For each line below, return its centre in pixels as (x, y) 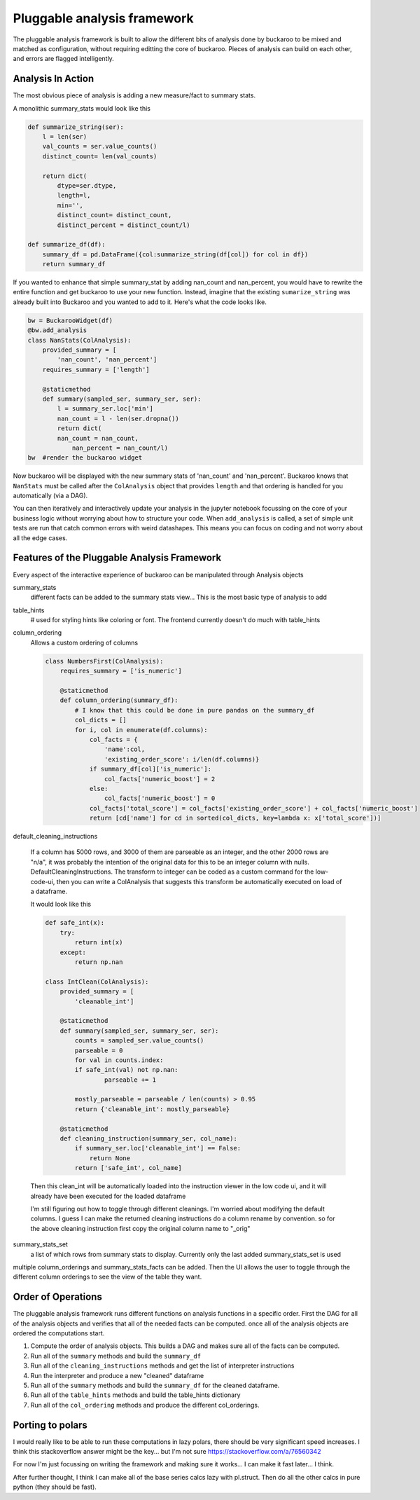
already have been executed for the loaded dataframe (108, 1196)
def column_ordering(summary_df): (119, 700)
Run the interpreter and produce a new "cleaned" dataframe (117, 1375)
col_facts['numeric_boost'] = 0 (160, 798)
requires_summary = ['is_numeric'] (121, 671)
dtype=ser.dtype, (87, 185)
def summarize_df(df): (66, 245)
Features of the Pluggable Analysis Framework (117, 558)
